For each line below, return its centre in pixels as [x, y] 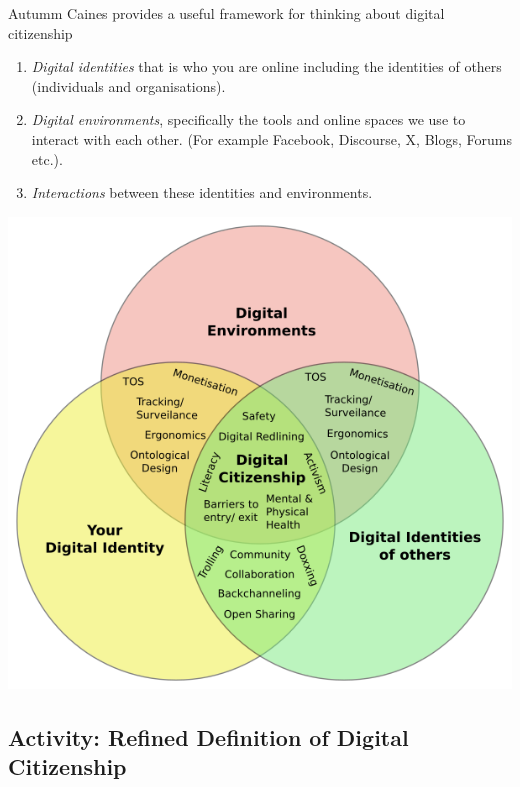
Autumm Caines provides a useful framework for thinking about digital [226, 13]
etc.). [47, 158]
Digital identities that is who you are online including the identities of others [266, 66]
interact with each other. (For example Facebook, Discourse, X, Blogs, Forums [271, 138]
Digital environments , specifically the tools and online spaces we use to [248, 119]
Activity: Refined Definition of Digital [208, 736]
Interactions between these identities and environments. [202, 192]
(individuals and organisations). [128, 85]
